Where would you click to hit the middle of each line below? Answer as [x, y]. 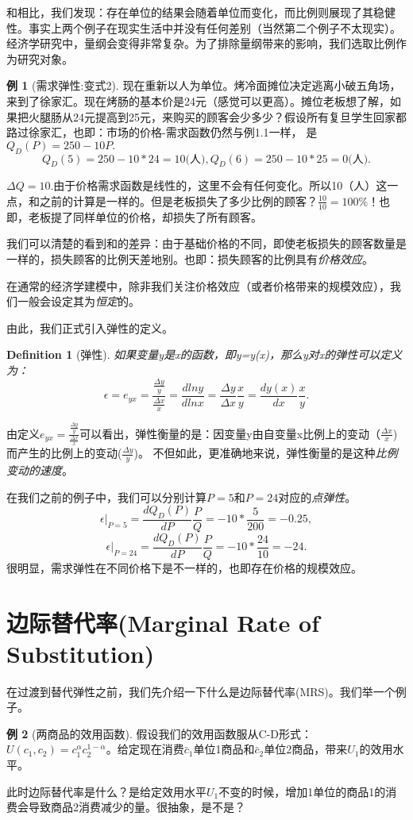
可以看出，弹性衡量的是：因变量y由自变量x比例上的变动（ [230, 433]
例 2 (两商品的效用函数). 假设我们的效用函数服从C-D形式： [159, 733]
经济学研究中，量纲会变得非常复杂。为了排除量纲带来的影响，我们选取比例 [201, 43]
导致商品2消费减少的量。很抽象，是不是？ [137, 807]
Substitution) [81, 653]
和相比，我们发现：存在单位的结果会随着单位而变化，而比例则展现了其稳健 [201, 12]
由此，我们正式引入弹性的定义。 [90, 327]
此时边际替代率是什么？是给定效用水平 [106, 791]
